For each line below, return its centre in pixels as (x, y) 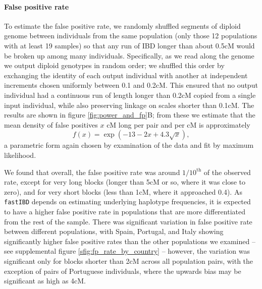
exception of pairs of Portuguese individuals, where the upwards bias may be (123, 271)
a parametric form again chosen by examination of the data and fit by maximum (129, 145)
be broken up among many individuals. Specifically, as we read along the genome (129, 55)
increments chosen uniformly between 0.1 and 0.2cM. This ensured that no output (131, 85)
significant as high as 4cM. (45, 281)
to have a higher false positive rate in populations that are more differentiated (125, 211)
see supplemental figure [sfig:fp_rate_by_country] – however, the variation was (127, 251)
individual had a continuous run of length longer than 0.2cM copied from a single (130, 95)
